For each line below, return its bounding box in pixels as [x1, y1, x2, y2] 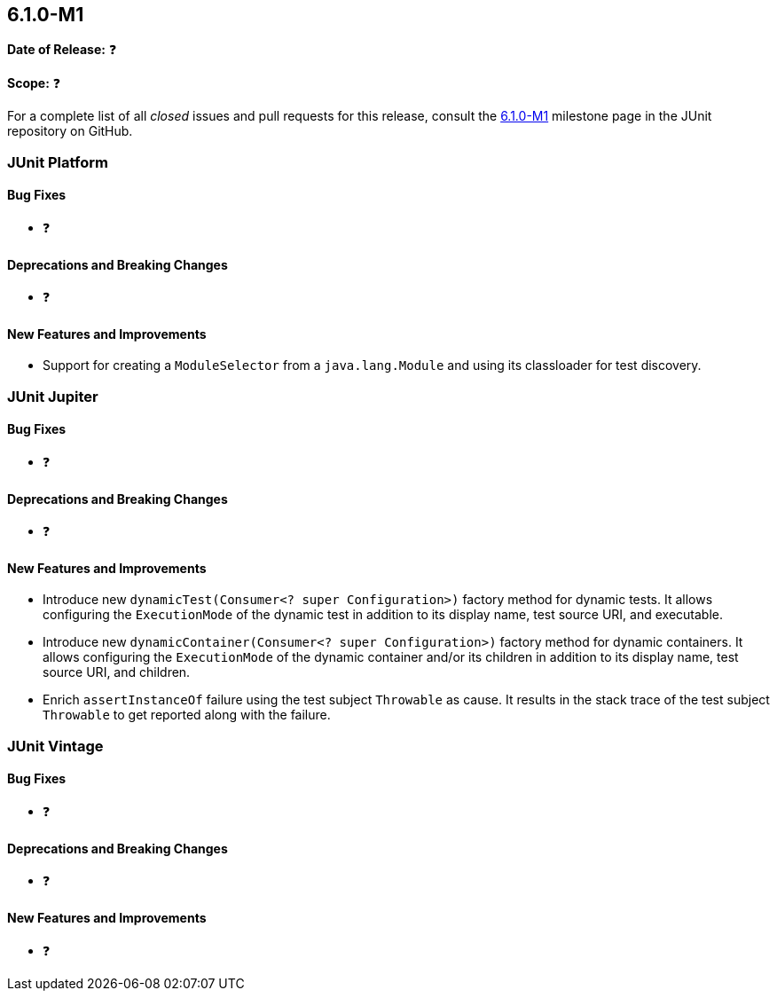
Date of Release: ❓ [7, 42, 117, 58]
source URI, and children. [43, 664, 191, 680]
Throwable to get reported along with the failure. [43, 707, 331, 723]
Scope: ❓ [7, 75, 61, 91]
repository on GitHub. [7, 123, 133, 139]
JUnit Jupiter [7, 387, 98, 405]
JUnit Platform [7, 153, 108, 171]
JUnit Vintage [7, 736, 104, 755]
